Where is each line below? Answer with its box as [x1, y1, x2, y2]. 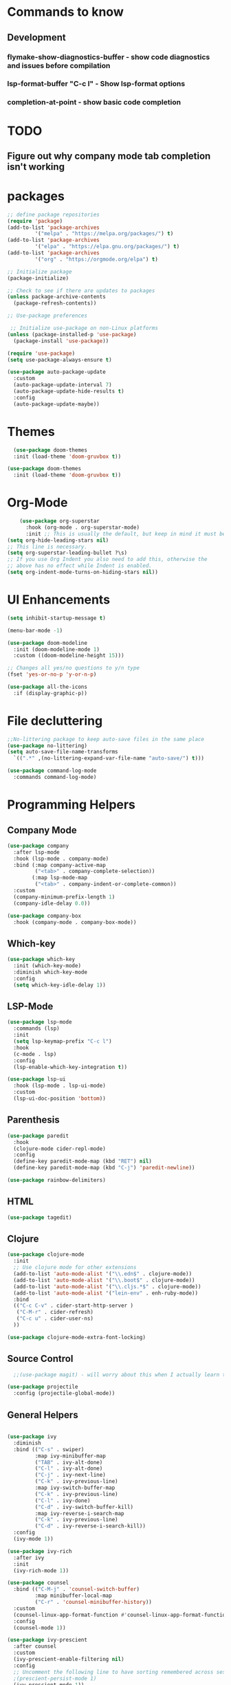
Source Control [7, 1353, 74, 1365]
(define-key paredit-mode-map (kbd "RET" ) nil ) [13, 1158, 153, 1165]
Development [7, 32, 67, 43]
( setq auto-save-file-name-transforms [7, 749, 118, 756]
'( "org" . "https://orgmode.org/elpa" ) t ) [34, 256, 158, 263]
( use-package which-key [7, 956, 76, 963]
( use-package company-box [7, 912, 81, 919]
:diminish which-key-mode [13, 969, 88, 976]
